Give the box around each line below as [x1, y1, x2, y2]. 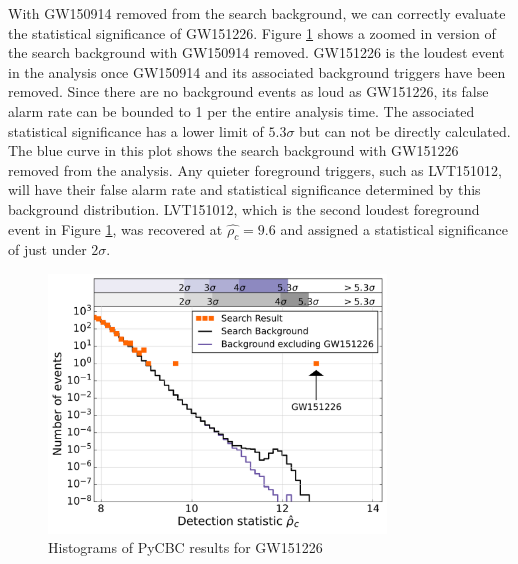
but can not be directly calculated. [299, 120, 511, 141]
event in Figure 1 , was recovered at [8, 218, 223, 239]
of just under [8, 239, 87, 260]
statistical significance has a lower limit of [8, 120, 264, 141]
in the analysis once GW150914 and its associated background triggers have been [8, 61, 506, 82]
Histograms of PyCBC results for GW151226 [48, 537, 323, 558]
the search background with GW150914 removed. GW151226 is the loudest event [8, 42, 505, 63]
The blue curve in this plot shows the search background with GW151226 [8, 140, 459, 161]
